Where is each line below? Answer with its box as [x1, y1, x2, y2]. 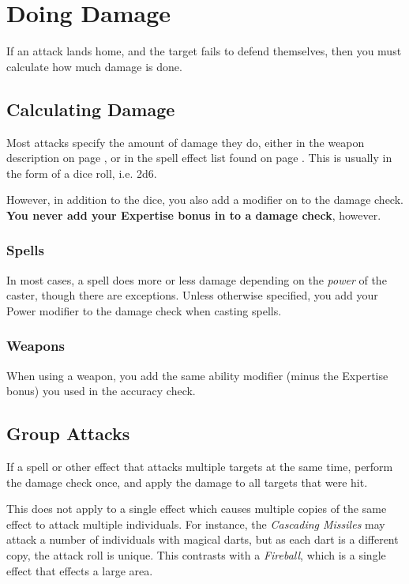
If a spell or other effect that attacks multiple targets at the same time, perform [6, 458, 393, 475]
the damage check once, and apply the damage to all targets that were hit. [6, 473, 368, 490]
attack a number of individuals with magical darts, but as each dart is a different [6, 531, 399, 548]
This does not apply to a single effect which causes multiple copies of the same [6, 500, 387, 517]
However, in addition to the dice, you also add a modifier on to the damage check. [6, 191, 403, 208]
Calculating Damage [6, 96, 175, 121]
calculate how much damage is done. [6, 58, 182, 74]
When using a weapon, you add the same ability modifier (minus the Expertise [6, 367, 388, 383]
